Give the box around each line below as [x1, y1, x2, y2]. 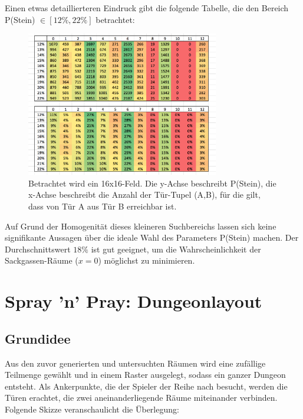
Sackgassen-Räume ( [5, 254, 78, 267]
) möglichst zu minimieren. [98, 254, 195, 267]
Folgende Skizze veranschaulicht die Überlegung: [5, 403, 179, 415]
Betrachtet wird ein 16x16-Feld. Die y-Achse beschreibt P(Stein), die [28, 177, 276, 189]
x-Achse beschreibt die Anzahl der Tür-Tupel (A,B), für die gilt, [28, 188, 261, 201]
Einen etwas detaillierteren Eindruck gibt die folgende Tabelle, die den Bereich [5, 2, 289, 14]
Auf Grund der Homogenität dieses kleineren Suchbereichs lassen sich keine [5, 220, 276, 232]
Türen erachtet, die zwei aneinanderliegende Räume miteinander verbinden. [5, 391, 278, 404]
